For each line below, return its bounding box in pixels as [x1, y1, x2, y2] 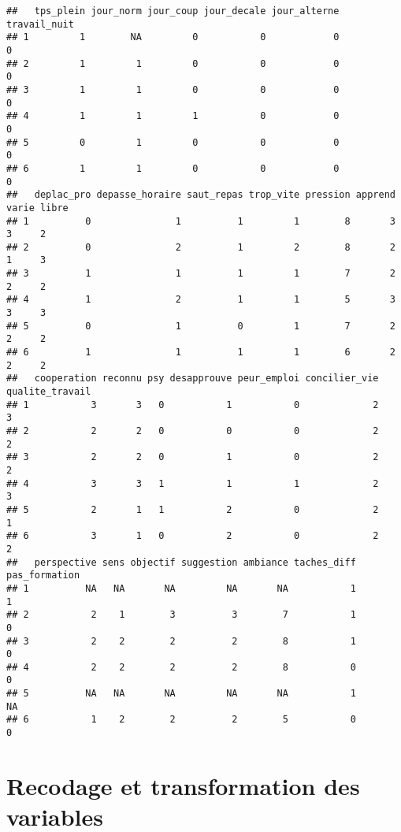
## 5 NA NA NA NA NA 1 [6, 688, 356, 700]
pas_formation [6, 570, 80, 581]
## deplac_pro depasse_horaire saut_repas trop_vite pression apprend [6, 189, 395, 201]
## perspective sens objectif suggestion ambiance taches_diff [6, 556, 356, 568]
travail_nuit [6, 18, 74, 30]
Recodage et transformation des [6, 769, 360, 801]
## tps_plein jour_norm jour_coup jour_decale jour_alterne [6, 6, 340, 17]
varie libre [6, 202, 69, 214]
